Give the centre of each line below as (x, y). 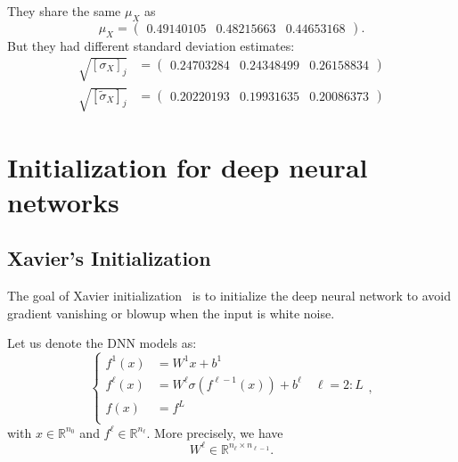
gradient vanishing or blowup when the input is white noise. (171, 313)
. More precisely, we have (215, 432)
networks (63, 201)
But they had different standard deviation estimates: (151, 45)
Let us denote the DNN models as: (102, 343)
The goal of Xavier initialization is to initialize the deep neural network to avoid (229, 296)
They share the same (64, 11)
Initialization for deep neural (188, 166)
